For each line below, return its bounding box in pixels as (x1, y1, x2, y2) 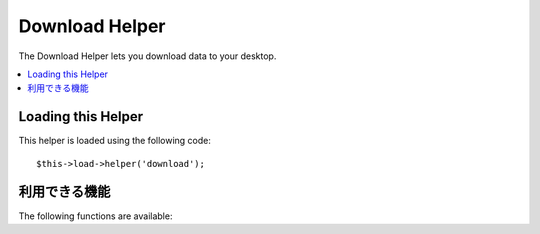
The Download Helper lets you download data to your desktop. (18, 50, 277, 62)
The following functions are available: (18, 210, 173, 222)
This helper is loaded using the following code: (18, 135, 212, 147)
